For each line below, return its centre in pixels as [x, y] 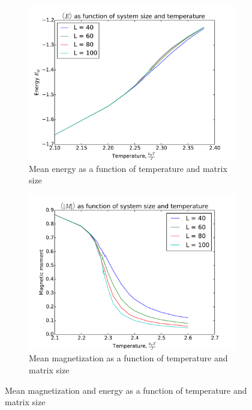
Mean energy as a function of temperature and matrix [128, 168]
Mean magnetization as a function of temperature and [128, 358]
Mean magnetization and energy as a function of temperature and [126, 390]
